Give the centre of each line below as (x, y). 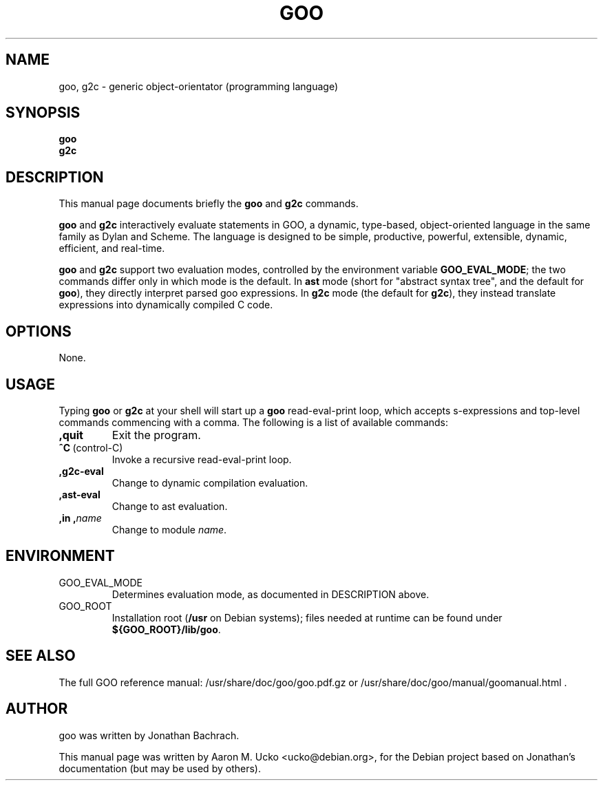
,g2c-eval (81, 471)
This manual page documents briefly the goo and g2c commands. (209, 204)
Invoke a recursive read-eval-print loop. (202, 459)
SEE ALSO (41, 656)
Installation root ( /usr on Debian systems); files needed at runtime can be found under (307, 617)
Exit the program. (156, 435)
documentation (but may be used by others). (160, 768)
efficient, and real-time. (112, 248)
